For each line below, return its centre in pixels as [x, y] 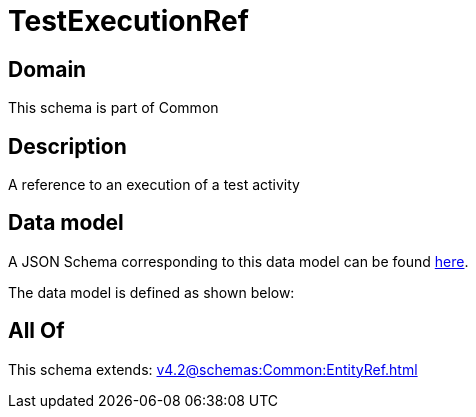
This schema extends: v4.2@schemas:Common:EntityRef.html [213, 369]
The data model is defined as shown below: [151, 292]
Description [67, 146]
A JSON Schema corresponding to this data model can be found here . [238, 261]
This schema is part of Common [113, 108]
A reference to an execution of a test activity [154, 185]
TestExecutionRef [128, 21]
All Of [36, 331]
